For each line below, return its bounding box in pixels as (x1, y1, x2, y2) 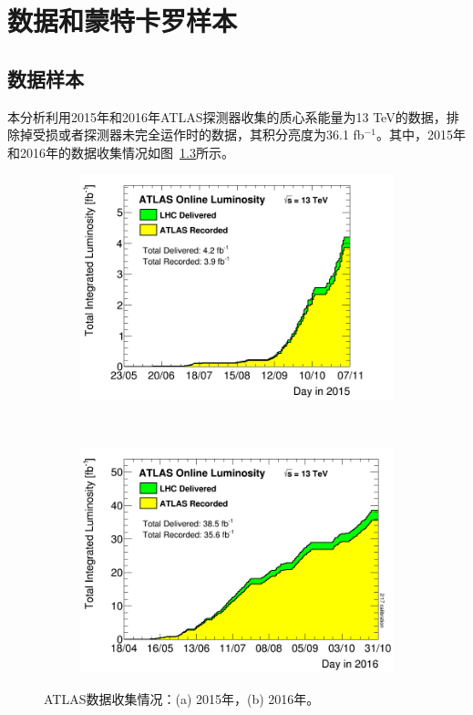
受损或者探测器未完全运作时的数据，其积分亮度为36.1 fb (32, 125, 365, 144)
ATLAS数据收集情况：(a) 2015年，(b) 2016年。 (44, 689, 320, 708)
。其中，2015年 (375, 125, 466, 144)
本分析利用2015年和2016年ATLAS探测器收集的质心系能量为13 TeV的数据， (7, 107, 447, 126)
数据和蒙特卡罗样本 (7, 2, 238, 39)
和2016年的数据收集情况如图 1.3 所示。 (7, 142, 234, 161)
